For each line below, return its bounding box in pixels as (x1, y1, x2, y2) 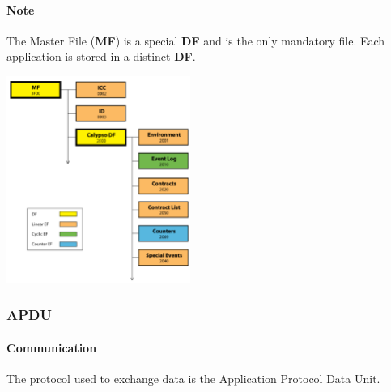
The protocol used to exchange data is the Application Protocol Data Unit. (6, 369, 380, 386)
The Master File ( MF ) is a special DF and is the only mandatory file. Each (6, 32, 385, 49)
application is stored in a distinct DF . (6, 48, 196, 65)
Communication (6, 339, 97, 356)
